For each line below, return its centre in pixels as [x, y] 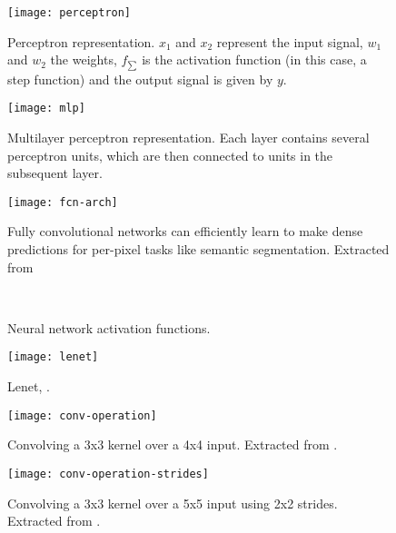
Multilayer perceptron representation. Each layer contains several [188, 137]
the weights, [84, 59]
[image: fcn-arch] [63, 202]
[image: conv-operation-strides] [108, 474]
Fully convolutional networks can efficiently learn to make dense [185, 231]
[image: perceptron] [69, 13]
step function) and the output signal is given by [140, 79]
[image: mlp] [46, 109]
